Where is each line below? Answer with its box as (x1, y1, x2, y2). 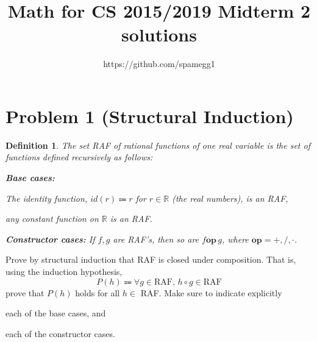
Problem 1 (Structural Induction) (5, 103, 294, 128)
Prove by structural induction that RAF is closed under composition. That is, (5, 253, 296, 266)
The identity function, (5, 191, 88, 204)
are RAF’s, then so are (113, 232, 199, 245)
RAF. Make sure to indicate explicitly (140, 286, 282, 299)
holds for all (75, 286, 120, 299)
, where (221, 232, 249, 245)
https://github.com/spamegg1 (103, 57, 215, 70)
